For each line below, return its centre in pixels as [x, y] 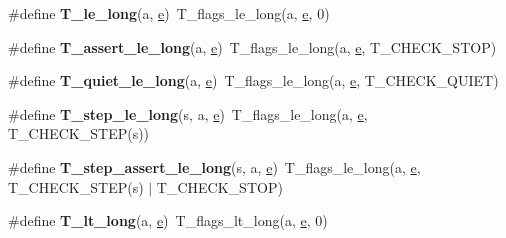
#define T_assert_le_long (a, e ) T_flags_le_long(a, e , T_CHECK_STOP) [252, 46]
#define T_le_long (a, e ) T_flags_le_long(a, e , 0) [169, 13]
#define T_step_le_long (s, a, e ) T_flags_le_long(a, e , [188, 113]
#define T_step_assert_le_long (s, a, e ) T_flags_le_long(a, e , [214, 166]
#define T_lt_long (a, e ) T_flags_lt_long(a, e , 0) [168, 220]
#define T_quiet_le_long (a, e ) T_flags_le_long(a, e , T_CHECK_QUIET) [253, 80]
